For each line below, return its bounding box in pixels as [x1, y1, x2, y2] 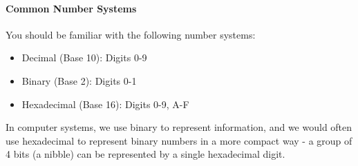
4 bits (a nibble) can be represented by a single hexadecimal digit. [6, 147, 285, 161]
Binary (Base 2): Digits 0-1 [21, 73, 137, 87]
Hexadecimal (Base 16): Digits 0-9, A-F [21, 96, 189, 111]
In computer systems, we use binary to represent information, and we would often [6, 120, 352, 134]
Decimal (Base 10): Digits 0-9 [21, 50, 147, 65]
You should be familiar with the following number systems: [6, 27, 256, 41]
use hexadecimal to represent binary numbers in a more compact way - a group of [6, 133, 352, 147]
